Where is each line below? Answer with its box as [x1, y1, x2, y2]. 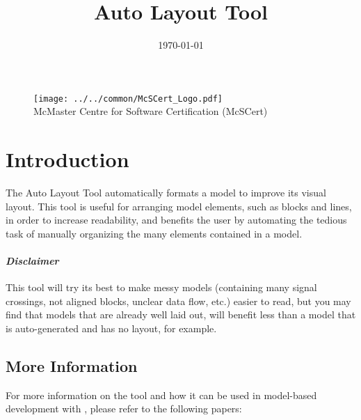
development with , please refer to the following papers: [6, 401, 242, 416]
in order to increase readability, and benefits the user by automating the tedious [6, 212, 347, 227]
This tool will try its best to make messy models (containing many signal [6, 280, 317, 295]
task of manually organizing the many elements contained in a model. [6, 226, 303, 240]
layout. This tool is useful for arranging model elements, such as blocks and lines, [6, 199, 352, 213]
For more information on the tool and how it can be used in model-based [6, 387, 317, 402]
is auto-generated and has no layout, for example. [6, 321, 217, 336]
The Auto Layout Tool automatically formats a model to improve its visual [6, 185, 326, 200]
